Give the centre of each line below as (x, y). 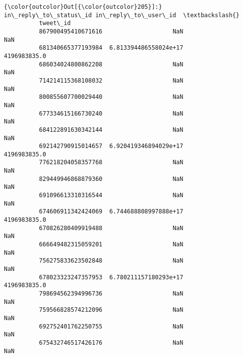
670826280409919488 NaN (111, 228)
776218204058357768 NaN (111, 163)
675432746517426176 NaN (111, 342)
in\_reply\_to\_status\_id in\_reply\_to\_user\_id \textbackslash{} (122, 15)
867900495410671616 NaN (111, 31)
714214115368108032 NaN (111, 80)
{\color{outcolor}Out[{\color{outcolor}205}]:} (83, 7)
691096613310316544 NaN (111, 195)
